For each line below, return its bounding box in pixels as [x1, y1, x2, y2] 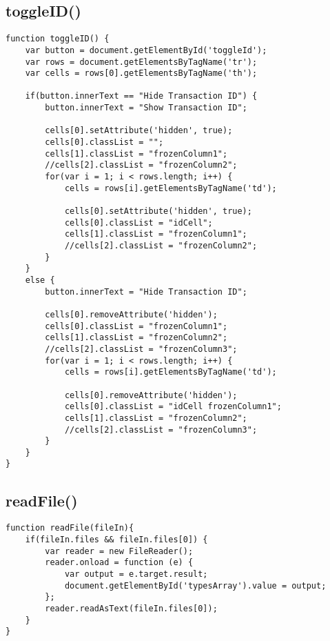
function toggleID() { [6, 34, 110, 44]
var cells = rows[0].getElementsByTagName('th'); [25, 68, 258, 79]
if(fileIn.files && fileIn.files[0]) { [25, 535, 208, 544]
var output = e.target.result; [64, 569, 208, 579]
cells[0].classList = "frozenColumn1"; [45, 321, 228, 331]
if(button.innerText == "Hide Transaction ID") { [25, 91, 258, 101]
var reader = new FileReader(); [45, 546, 194, 556]
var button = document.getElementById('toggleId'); [25, 45, 267, 55]
